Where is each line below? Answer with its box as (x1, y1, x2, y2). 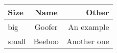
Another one (66, 35, 109, 47)
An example (68, 21, 109, 32)
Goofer (34, 21, 58, 32)
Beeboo (33, 35, 59, 47)
